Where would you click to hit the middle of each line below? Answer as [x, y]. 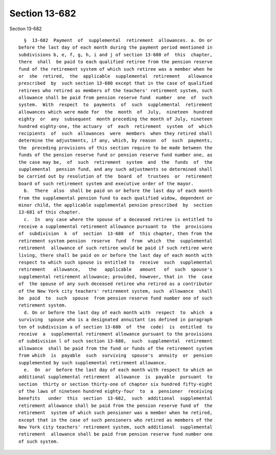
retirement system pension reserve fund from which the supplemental [116, 241]
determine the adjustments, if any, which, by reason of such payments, [116, 140]
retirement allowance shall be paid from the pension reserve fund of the [116, 405]
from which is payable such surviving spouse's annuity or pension [116, 355]
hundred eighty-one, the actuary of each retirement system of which [116, 126]
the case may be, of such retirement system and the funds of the [116, 162]
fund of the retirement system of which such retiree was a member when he [116, 69]
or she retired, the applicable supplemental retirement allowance [116, 76]
